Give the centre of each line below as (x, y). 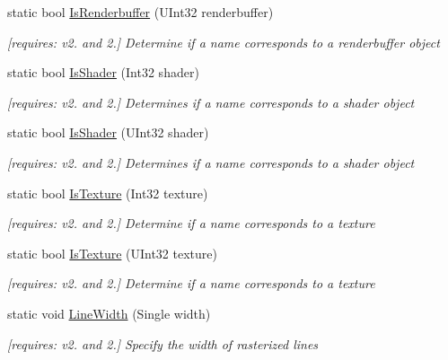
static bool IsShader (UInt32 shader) (108, 132)
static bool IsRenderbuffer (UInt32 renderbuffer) (141, 12)
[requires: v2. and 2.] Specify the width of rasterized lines (163, 343)
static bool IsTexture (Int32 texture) (108, 193)
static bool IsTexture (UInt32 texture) (112, 253)
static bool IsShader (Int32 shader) (103, 72)
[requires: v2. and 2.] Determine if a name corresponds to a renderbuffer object (224, 42)
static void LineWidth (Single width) (109, 313)
